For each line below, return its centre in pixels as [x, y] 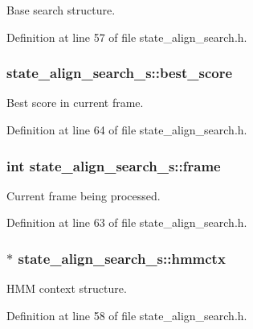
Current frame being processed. [84, 195]
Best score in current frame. [75, 103]
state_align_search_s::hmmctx [122, 258]
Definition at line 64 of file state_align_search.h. [127, 130]
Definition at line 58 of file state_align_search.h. [127, 315]
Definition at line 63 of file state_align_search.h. [127, 222]
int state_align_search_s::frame [114, 165]
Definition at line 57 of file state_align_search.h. [127, 37]
